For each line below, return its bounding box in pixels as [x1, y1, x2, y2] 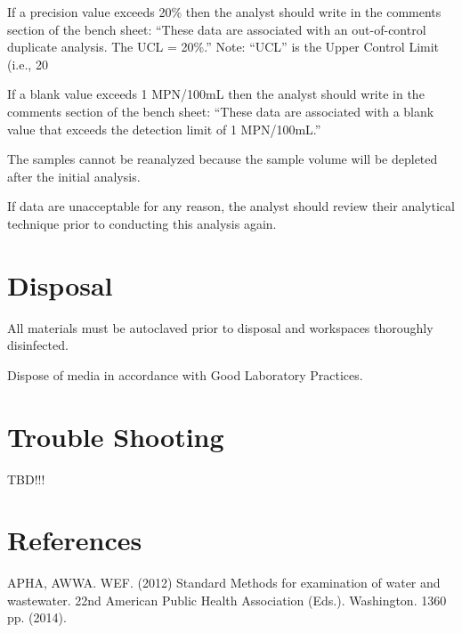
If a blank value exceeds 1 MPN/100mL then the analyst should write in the [7, 85, 425, 103]
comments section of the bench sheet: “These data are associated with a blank [7, 101, 434, 120]
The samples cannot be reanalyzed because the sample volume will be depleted [7, 150, 438, 168]
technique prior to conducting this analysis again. [7, 214, 277, 232]
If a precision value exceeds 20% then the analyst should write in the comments [7, 3, 442, 20]
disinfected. [7, 336, 69, 354]
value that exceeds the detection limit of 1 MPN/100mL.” [7, 119, 321, 138]
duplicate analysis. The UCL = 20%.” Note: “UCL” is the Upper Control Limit [7, 37, 440, 56]
